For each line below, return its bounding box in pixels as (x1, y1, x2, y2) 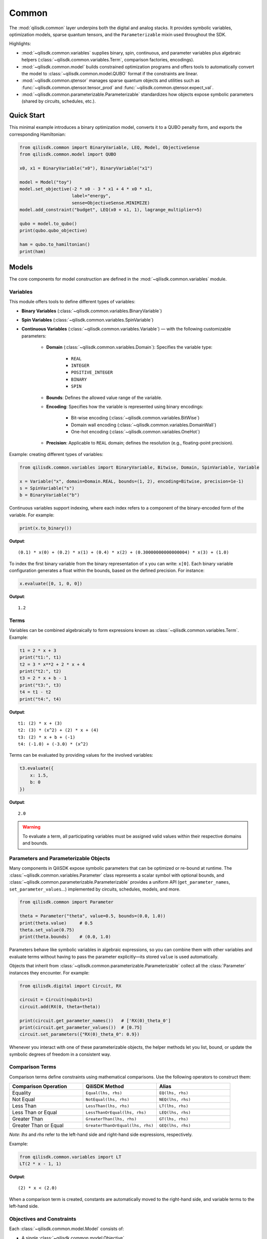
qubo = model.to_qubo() (19, 221, 78, 226)
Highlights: (9, 41, 32, 47)
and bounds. (22, 840, 48, 846)
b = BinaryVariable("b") (19, 492, 80, 498)
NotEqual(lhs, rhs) (86, 1097, 130, 1102)
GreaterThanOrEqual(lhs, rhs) (86, 1123, 154, 1128)
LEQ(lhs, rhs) (159, 1110, 191, 1115)
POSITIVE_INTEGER (71, 370, 113, 375)
